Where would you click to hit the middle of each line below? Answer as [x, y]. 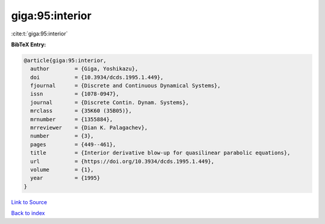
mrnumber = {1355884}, [72, 119]
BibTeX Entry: [29, 44]
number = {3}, [62, 136]
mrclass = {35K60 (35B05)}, [81, 111]
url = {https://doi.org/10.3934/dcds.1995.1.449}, [122, 161]
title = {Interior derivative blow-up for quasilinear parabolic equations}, [160, 153]
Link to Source [29, 202]
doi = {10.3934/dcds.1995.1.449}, [97, 77]
